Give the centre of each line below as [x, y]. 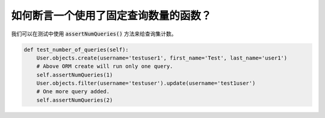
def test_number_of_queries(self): [76, 49]
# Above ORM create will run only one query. [105, 67]
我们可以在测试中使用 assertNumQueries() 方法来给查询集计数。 [94, 34]
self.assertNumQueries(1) [75, 75]
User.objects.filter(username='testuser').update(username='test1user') [146, 83]
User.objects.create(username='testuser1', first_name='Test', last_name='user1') [162, 58]
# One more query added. [73, 92]
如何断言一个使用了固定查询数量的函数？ [111, 16]
